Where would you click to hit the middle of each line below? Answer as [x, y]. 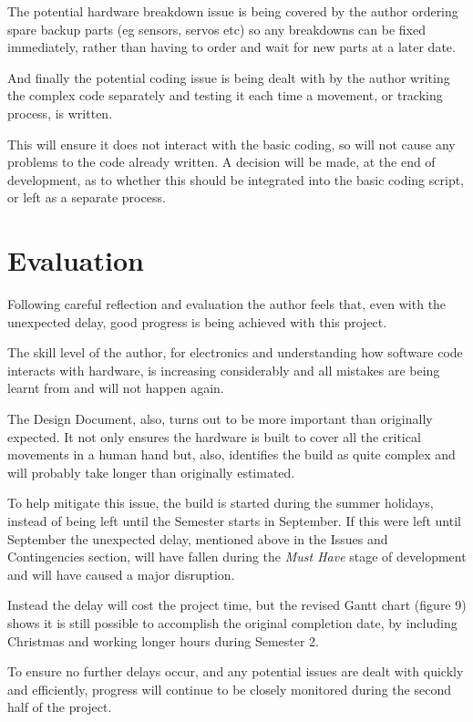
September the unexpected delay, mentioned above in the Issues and [198, 538]
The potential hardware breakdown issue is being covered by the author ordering [233, 11]
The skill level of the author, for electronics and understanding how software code [235, 352]
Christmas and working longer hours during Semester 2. [164, 640]
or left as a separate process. [87, 197]
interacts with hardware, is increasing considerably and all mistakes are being [224, 370]
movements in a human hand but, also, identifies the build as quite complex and [231, 454]
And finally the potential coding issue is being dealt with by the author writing [229, 77]
